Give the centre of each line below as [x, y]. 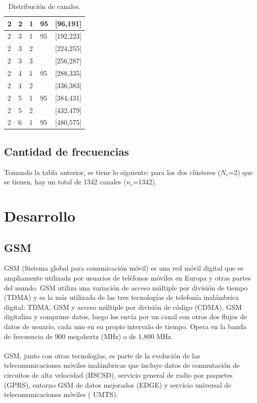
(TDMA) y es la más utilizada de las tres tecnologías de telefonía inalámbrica [122, 297]
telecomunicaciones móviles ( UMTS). [61, 394]
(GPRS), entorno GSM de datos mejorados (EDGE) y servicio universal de [118, 384]
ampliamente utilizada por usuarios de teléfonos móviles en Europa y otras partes [128, 278]
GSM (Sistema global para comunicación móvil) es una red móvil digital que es [124, 268]
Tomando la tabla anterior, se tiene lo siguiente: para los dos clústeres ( [112, 172]
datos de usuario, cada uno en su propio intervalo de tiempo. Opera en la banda [125, 326]
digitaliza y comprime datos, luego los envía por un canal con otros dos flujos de [126, 317]
